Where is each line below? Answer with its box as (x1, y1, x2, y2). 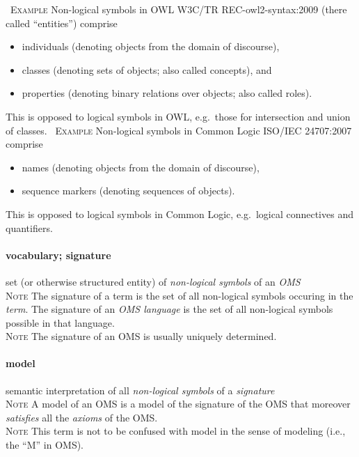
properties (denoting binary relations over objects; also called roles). (22, 86, 312, 100)
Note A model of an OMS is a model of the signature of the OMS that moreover (6, 396, 351, 411)
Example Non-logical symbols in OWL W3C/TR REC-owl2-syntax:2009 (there (10, 2, 347, 16)
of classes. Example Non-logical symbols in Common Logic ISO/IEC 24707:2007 (6, 123, 352, 137)
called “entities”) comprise (6, 15, 118, 30)
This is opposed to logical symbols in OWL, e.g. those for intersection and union (6, 109, 351, 123)
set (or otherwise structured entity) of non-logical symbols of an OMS (6, 274, 301, 288)
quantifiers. (6, 220, 53, 235)
